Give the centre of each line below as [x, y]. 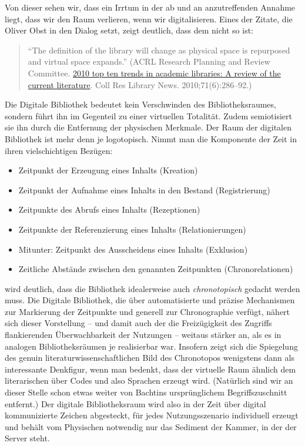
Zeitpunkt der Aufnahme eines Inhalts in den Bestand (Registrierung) [144, 190]
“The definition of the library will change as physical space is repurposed [159, 50]
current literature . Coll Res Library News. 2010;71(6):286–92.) [140, 84]
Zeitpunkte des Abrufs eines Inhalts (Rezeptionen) [109, 209]
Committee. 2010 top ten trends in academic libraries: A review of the [154, 73]
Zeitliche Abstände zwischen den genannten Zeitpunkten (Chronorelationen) [156, 269]
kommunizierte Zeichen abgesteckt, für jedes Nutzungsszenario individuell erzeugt [152, 415]
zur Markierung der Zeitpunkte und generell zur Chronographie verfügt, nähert [148, 311]
